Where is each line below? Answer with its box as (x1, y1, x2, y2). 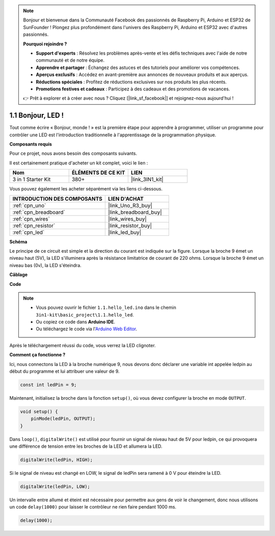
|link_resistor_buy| (107, 222, 152, 229)
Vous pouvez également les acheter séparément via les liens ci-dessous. (9, 186, 163, 192)
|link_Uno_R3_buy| (107, 202, 153, 209)
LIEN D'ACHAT (107, 195, 144, 202)
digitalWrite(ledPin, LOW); (20, 484, 90, 490)
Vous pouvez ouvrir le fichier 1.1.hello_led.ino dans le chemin (36, 304, 177, 311)
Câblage (9, 272, 28, 278)
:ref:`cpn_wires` (12, 215, 50, 222)
